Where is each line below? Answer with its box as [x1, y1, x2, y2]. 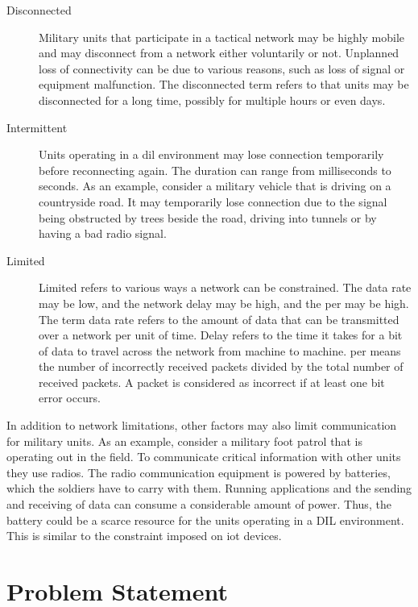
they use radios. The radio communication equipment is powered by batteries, [6, 464, 391, 480]
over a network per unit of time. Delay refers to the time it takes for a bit [39, 326, 403, 343]
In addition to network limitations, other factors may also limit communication [6, 417, 397, 434]
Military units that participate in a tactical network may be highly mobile [39, 28, 405, 45]
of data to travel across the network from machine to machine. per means [39, 342, 401, 359]
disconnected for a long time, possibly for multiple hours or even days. [39, 91, 386, 108]
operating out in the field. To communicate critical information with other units [6, 448, 401, 465]
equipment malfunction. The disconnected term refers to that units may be [39, 76, 409, 93]
